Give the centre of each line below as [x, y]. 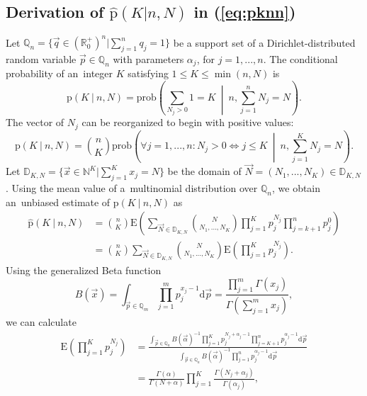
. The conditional [300, 58]
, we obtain [296, 188]
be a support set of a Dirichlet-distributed [264, 42]
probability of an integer [60, 73]
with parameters [148, 58]
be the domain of [204, 171]
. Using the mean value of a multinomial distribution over [132, 188]
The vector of [35, 122]
